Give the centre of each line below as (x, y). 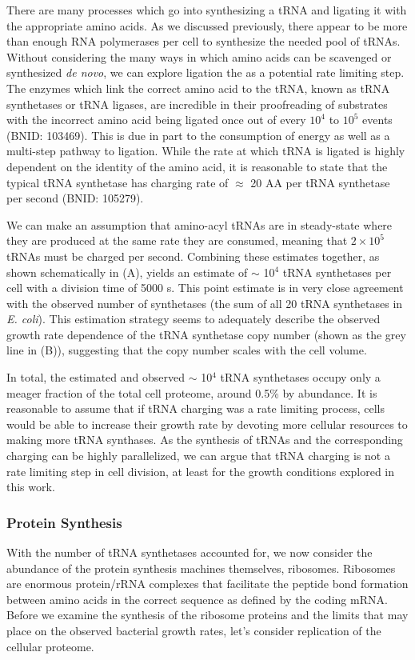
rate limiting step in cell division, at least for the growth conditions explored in (201, 471)
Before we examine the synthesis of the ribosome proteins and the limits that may (207, 615)
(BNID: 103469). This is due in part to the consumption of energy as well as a (198, 135)
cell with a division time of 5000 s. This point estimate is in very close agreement (205, 288)
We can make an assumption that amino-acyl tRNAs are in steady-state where (200, 224)
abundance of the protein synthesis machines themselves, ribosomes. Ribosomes (201, 568)
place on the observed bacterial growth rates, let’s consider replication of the (194, 630)
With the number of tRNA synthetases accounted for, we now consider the (190, 552)
